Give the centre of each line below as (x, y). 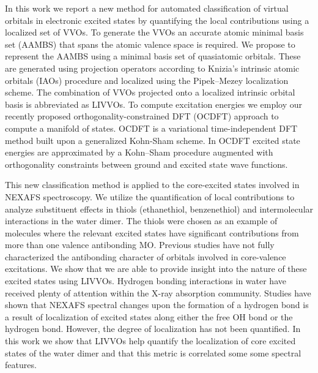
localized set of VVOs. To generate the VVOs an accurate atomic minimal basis (154, 32)
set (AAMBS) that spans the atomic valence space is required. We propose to (150, 44)
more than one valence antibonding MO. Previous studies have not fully (140, 245)
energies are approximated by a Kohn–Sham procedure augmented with (139, 152)
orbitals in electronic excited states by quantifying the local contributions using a (157, 20)
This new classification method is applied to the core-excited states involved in (152, 185)
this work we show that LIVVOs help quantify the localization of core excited (150, 341)
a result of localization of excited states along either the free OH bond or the (149, 316)
